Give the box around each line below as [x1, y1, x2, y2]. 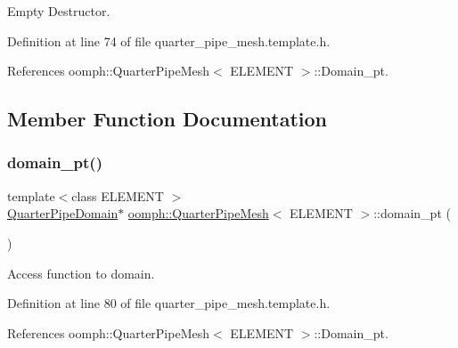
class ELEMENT [71, 186, 164, 205]
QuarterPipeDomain [7, 204, 119, 223]
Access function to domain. [7, 263, 155, 282]
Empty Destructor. [7, 2, 110, 20]
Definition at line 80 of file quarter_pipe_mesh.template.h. [7, 294, 331, 312]
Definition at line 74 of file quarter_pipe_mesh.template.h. [7, 31, 331, 50]
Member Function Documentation [7, 105, 328, 133]
